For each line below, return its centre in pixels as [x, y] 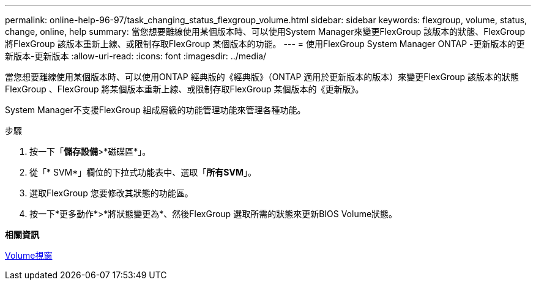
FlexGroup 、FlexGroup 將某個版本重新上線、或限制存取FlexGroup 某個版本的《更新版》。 [184, 89]
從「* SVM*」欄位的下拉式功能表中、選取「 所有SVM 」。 [143, 172]
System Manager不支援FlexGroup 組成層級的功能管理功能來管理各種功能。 [155, 110]
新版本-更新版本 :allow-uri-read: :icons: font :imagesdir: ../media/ [136, 56]
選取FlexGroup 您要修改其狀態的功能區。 [111, 193]
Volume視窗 [29, 255]
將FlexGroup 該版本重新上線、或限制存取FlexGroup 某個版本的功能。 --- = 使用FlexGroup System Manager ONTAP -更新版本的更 [265, 44]
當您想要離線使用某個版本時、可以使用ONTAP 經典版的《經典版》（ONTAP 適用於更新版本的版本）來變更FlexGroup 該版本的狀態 [262, 77]
